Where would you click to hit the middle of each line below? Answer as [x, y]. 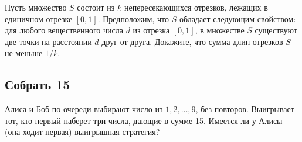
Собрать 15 [38, 84]
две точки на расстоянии [48, 41]
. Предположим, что [133, 18]
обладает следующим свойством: [237, 18]
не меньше [24, 53]
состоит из [96, 7]
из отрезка [151, 30]
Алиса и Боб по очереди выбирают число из [84, 109]
